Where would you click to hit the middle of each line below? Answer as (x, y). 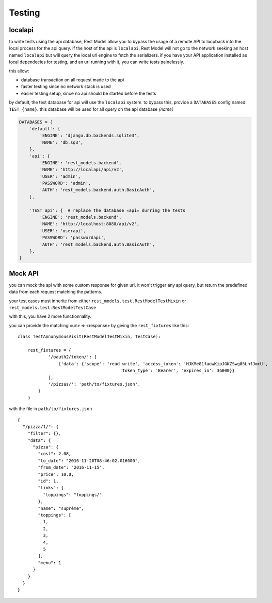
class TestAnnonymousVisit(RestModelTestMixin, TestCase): (89, 337)
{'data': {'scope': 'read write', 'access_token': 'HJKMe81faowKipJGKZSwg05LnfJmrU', (163, 364)
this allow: (19, 71)
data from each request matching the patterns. (56, 292)
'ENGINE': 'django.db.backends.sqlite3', (89, 136)
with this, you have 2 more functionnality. (50, 316)
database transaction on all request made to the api (72, 80)
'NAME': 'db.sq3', (61, 142)
